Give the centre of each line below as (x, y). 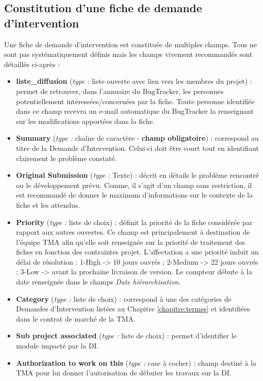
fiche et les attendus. (48, 204)
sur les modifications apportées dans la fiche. (85, 121)
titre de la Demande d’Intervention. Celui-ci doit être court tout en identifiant (137, 148)
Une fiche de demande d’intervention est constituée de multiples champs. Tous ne (130, 44)
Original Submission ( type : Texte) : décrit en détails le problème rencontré (137, 175)
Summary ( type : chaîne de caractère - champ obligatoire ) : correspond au (137, 138)
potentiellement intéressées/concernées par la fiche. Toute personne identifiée (135, 101)
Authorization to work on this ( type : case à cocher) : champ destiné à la (136, 362)
